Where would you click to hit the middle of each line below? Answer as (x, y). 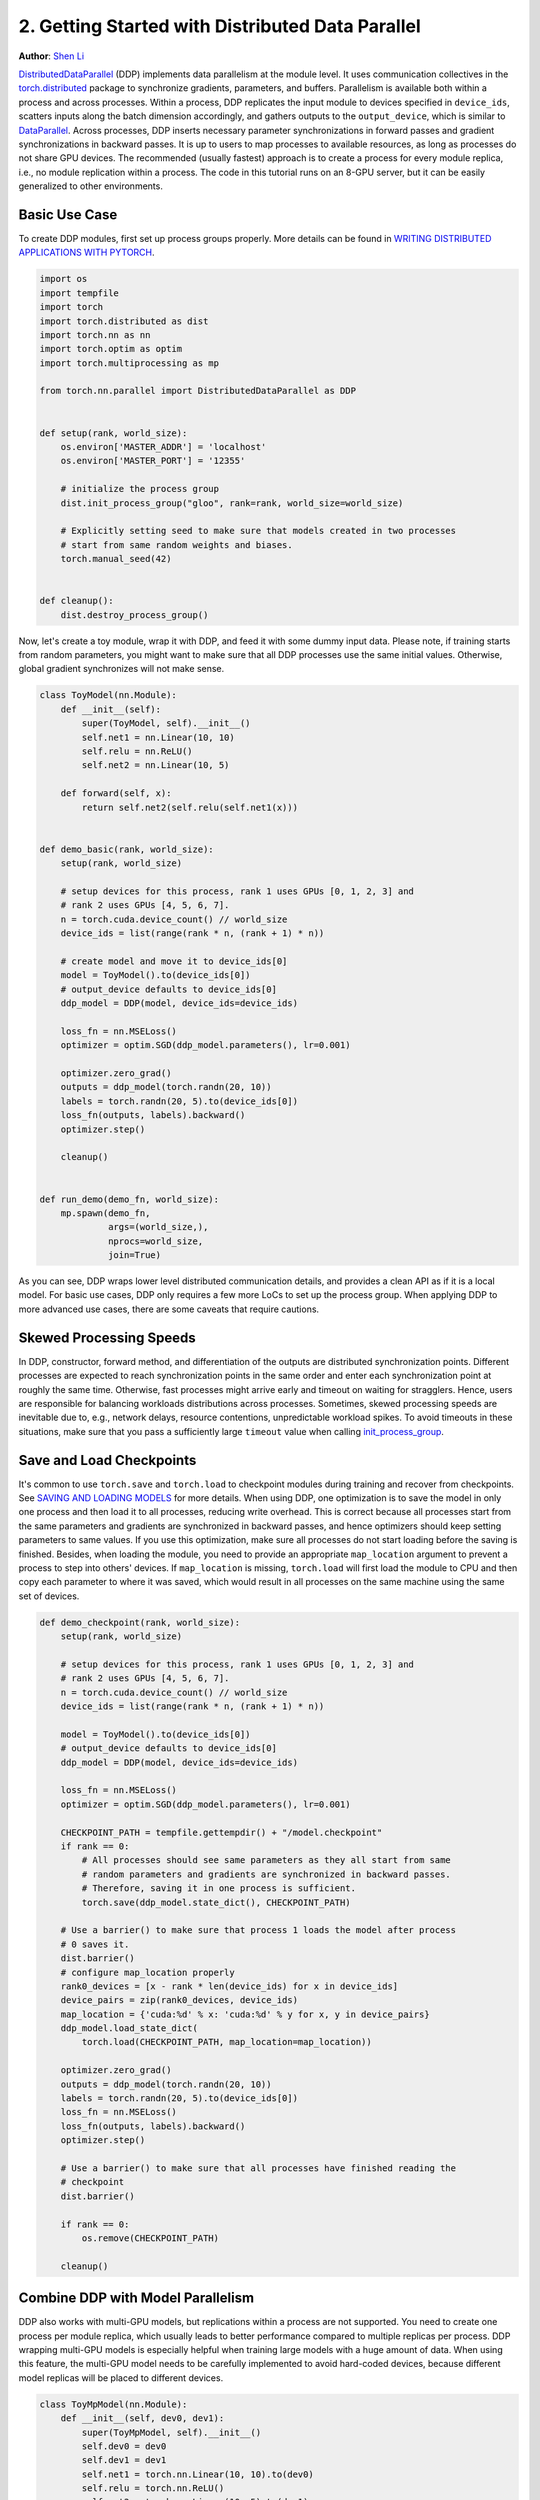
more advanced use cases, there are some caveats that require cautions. (169, 1309)
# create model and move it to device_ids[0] (174, 961)
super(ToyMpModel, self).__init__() (171, 2432)
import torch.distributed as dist (124, 321)
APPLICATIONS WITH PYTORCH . (86, 252)
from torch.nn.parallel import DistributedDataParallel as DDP (198, 391)
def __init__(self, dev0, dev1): (142, 2418)
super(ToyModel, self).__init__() (166, 723)
